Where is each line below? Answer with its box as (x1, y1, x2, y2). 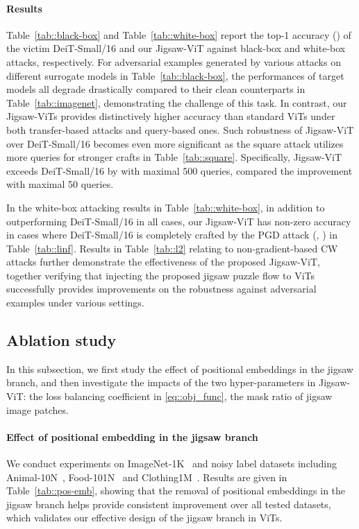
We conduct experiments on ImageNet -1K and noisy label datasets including (6, 456, 337, 471)
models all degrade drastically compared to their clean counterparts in (6, 82, 306, 96)
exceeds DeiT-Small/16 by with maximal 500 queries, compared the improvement (6, 163, 353, 177)
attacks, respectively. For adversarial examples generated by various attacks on (6, 54, 341, 69)
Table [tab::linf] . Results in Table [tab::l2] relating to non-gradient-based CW (6, 241, 338, 255)
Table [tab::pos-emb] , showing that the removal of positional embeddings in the (6, 483, 346, 498)
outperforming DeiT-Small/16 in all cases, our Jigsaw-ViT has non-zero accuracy (6, 214, 351, 228)
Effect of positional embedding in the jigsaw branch (6, 429, 258, 444)
